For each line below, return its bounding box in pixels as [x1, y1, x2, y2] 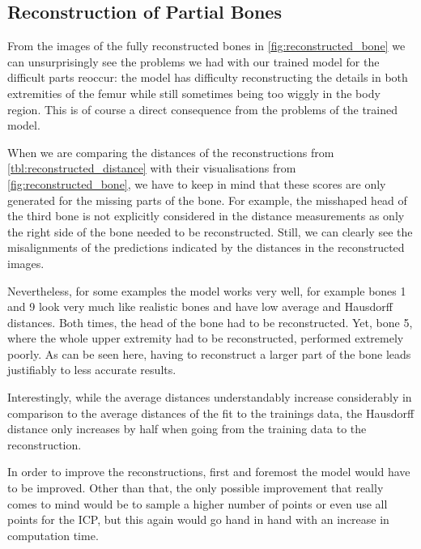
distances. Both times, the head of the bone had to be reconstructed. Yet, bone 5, [7, 313, 413, 330]
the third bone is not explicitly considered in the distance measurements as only [7, 207, 405, 224]
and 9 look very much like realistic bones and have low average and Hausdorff [7, 298, 393, 315]
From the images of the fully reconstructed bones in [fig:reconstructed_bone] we [7, 37, 406, 54]
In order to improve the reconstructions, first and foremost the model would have [7, 463, 410, 480]
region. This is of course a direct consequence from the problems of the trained [7, 100, 398, 117]
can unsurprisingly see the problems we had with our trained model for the [7, 53, 380, 70]
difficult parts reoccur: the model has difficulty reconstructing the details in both [7, 69, 408, 86]
